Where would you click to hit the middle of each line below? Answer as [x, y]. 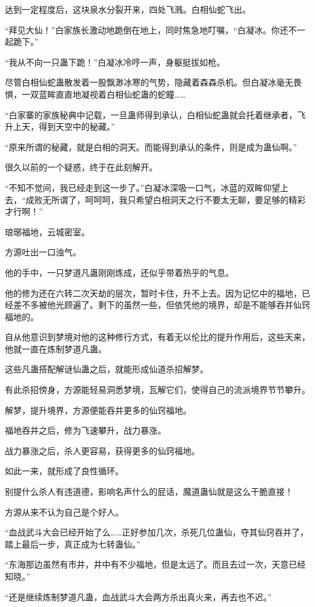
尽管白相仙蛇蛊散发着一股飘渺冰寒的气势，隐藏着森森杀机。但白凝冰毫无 [149, 82]
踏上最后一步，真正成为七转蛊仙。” [73, 544]
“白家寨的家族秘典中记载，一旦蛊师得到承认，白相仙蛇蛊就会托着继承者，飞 [155, 114]
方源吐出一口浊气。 [43, 252]
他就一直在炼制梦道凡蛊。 [56, 348]
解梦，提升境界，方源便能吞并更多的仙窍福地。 [98, 410]
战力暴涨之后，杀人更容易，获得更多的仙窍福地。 [102, 450]
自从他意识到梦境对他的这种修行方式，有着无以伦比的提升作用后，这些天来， [157, 337]
